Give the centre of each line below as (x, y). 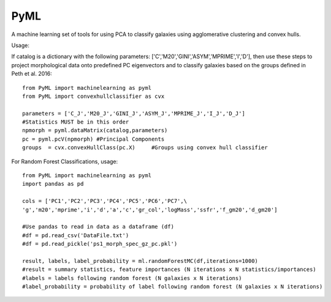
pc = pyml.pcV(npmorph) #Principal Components (93, 139)
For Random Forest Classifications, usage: (65, 161)
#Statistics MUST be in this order (76, 122)
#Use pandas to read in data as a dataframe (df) (98, 227)
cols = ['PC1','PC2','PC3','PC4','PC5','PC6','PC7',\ (105, 201)
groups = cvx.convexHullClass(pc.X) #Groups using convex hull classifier (145, 148)
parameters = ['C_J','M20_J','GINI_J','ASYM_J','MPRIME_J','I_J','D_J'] (134, 113)
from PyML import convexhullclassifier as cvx (93, 96)
